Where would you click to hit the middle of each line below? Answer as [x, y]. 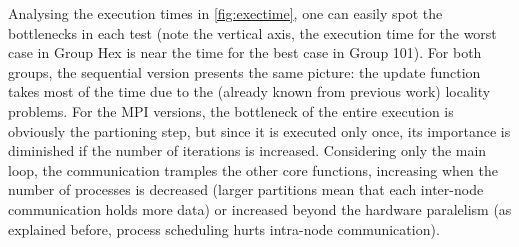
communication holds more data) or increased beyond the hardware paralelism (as [260, 208]
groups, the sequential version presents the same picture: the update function [244, 71]
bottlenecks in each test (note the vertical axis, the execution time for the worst [252, 32]
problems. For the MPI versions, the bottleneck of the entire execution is [231, 110]
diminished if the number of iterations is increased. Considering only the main [247, 150]
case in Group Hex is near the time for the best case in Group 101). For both [245, 52]
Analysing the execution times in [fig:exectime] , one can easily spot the [225, 13]
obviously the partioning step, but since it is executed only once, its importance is [259, 130]
